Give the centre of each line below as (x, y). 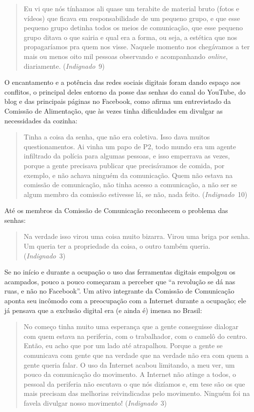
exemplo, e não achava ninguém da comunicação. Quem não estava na (128, 175)
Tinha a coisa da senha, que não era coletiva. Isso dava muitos (117, 137)
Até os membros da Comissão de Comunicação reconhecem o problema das (116, 210)
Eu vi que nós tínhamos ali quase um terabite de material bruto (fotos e (131, 8)
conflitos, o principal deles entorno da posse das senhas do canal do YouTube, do (125, 91)
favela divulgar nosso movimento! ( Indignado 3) (95, 402)
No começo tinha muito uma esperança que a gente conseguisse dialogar (131, 326)
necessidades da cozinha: (41, 120)
